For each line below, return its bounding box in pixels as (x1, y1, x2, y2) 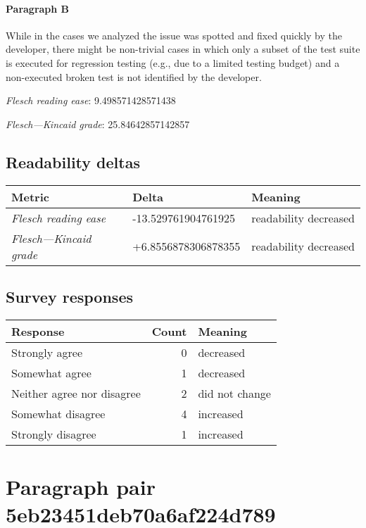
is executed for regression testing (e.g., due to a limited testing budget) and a (6, 55, 340, 70)
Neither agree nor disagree (11, 384, 141, 401)
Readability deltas (6, 151, 140, 172)
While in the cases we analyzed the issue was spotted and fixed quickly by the (6, 27, 342, 42)
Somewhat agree (11, 364, 91, 381)
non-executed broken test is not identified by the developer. (6, 69, 262, 84)
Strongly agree (11, 344, 82, 360)
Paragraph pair (6, 472, 156, 501)
